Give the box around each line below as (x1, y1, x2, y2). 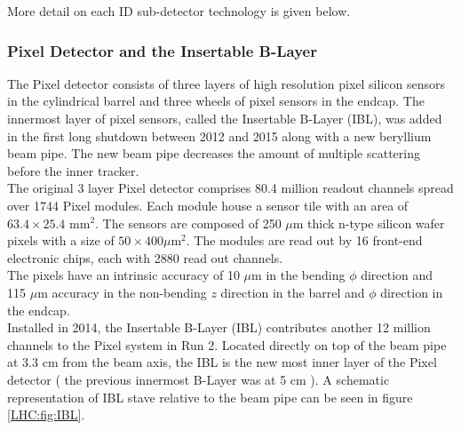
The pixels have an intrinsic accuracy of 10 (7, 266, 240, 284)
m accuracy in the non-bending (37, 283, 207, 301)
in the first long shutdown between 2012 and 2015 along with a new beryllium (7, 126, 432, 145)
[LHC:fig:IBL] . (7, 405, 85, 424)
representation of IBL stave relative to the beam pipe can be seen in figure (7, 387, 413, 406)
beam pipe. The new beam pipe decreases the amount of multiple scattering (7, 144, 420, 163)
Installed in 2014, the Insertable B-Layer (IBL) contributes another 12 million (7, 318, 431, 337)
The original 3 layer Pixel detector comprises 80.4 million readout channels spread (7, 179, 454, 197)
